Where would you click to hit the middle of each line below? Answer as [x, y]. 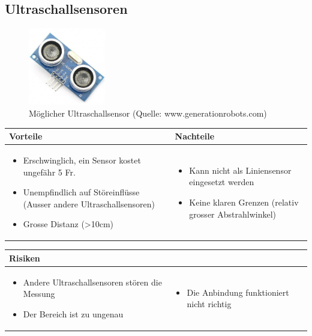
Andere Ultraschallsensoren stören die [92, 282]
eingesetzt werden [222, 182]
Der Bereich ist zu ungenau [73, 313]
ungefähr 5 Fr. [49, 172]
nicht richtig [209, 304]
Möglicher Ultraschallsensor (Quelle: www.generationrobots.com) [148, 113]
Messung [39, 294]
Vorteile [26, 136]
